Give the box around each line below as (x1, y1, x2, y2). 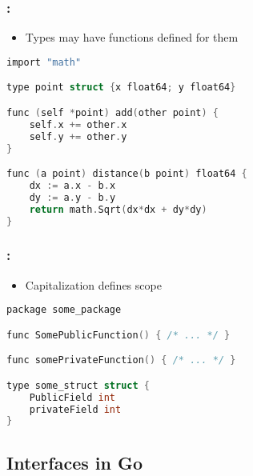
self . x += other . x (29, 118, 127, 130)
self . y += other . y (29, 130, 127, 142)
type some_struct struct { (6, 379, 150, 391)
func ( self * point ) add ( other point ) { (6, 106, 219, 118)
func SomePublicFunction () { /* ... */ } (6, 329, 231, 341)
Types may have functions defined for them (25, 29, 239, 46)
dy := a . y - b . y (29, 191, 116, 203)
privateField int (29, 403, 122, 415)
